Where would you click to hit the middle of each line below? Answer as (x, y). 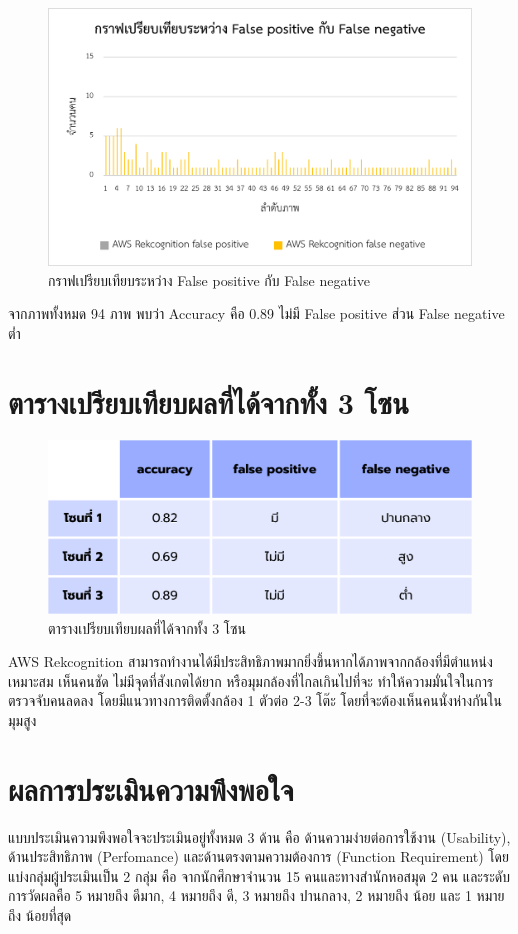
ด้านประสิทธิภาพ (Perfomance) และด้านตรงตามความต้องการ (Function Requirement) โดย (258, 856)
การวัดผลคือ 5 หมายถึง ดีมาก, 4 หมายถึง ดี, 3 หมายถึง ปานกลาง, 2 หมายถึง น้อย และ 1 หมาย (256, 895)
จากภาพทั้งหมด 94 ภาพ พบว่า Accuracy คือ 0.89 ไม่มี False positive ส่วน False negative (256, 313)
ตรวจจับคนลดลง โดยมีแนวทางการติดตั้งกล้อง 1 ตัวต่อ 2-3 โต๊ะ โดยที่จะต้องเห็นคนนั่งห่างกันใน (255, 700)
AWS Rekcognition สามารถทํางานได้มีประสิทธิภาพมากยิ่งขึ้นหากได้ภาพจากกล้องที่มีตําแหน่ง (250, 661)
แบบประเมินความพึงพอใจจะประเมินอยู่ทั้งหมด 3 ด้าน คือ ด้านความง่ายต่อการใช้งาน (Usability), (259, 836)
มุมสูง (22, 719)
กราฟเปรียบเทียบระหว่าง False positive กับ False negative (209, 279)
